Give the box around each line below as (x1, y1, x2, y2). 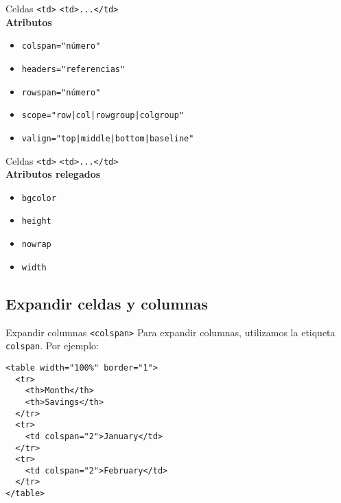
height (21, 216, 51, 226)
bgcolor (21, 193, 56, 203)
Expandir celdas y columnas (5, 292, 209, 314)
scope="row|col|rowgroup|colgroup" (21, 110, 185, 121)
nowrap (21, 239, 51, 250)
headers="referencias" (21, 64, 126, 74)
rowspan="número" (21, 87, 101, 97)
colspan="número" (21, 41, 101, 51)
